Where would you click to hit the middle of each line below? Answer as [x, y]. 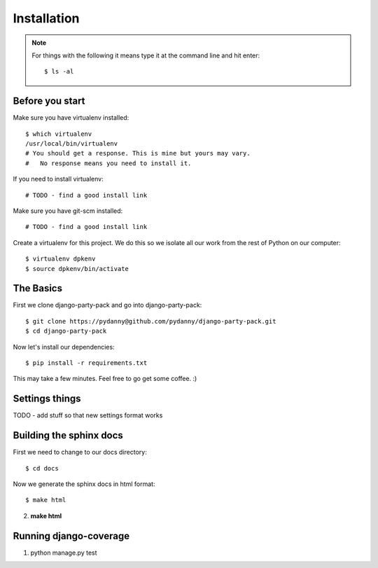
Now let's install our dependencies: [64, 347]
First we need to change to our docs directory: [80, 452]
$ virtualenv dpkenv [61, 259]
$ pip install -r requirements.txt [86, 363]
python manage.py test [64, 553]
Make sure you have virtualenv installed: [71, 118]
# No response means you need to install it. [108, 163]
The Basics [38, 288]
